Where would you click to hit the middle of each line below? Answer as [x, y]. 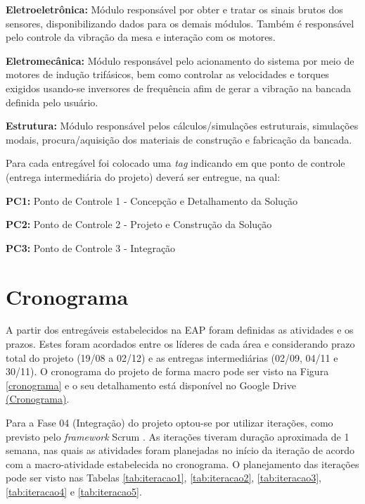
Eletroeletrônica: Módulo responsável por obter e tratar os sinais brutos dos [174, 9]
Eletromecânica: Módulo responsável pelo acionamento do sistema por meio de [180, 60]
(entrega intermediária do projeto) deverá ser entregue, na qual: [143, 176]
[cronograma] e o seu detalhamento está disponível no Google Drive [151, 385]
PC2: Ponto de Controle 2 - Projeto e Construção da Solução [139, 224]
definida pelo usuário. [52, 102]
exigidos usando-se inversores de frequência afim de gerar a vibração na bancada [178, 88]
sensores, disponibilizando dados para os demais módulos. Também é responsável [180, 23]
